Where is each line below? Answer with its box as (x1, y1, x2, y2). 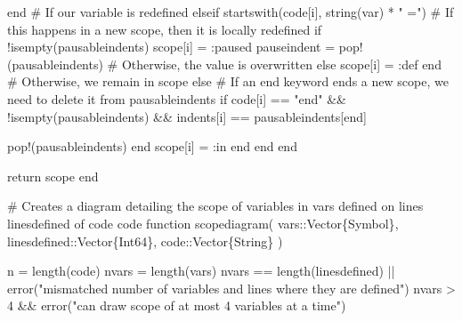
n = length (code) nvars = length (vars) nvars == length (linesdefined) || (7, 261, 395, 280)
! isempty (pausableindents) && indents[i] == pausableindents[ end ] (7, 107, 367, 125)
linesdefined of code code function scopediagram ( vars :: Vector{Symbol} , (7, 213, 399, 232)
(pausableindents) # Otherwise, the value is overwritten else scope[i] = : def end (7, 54, 442, 73)
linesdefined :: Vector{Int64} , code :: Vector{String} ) (7, 231, 283, 250)
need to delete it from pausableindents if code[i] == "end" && (7, 89, 346, 108)
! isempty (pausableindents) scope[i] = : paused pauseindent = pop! (7, 37, 363, 56)
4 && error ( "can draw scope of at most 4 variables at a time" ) (7, 296, 346, 315)
